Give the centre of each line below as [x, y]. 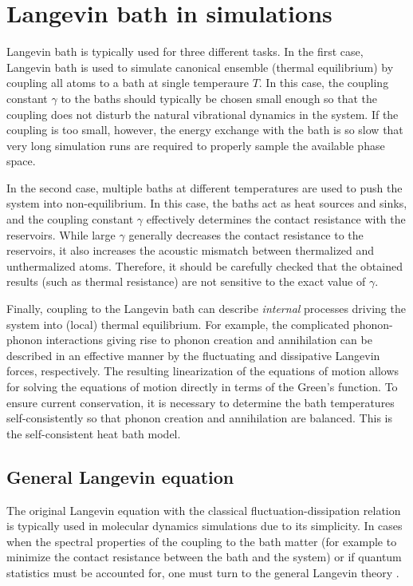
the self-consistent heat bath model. [94, 433]
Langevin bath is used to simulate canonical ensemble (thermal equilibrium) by [200, 67]
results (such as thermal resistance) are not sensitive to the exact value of [186, 281]
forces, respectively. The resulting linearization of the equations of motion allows [203, 371]
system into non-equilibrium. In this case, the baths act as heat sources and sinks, [207, 203]
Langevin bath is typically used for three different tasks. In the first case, [185, 51]
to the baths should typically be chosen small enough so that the [219, 98]
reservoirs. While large [61, 234]
